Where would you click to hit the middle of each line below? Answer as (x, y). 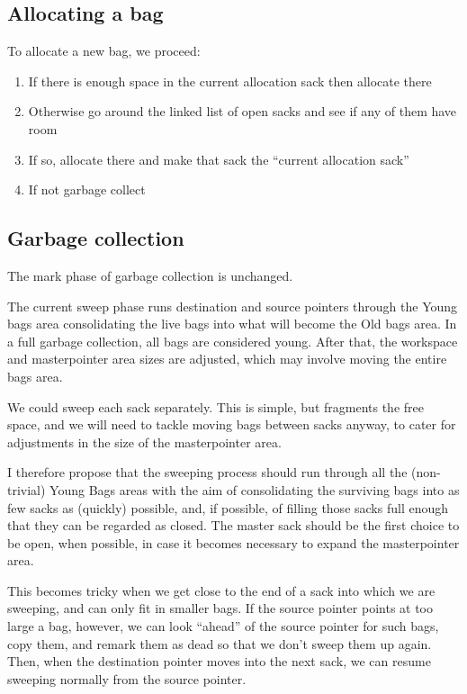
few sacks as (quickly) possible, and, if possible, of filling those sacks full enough (228, 507)
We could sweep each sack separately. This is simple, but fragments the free (216, 406)
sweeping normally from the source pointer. (127, 678)
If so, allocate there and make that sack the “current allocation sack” (219, 159)
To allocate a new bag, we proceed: (104, 51)
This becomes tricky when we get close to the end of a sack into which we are (221, 590)
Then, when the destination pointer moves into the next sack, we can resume (219, 661)
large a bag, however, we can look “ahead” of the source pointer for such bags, (223, 626)
